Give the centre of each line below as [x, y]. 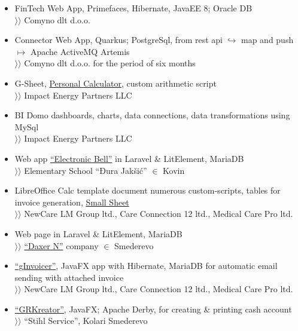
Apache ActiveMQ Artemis [80, 51]
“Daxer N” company [61, 245]
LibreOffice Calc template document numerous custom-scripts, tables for [148, 190]
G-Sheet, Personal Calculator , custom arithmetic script [115, 83]
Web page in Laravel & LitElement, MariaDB [98, 233]
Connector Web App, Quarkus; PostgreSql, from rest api [118, 40]
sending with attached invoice [69, 277]
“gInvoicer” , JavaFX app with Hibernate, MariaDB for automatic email [146, 266]
